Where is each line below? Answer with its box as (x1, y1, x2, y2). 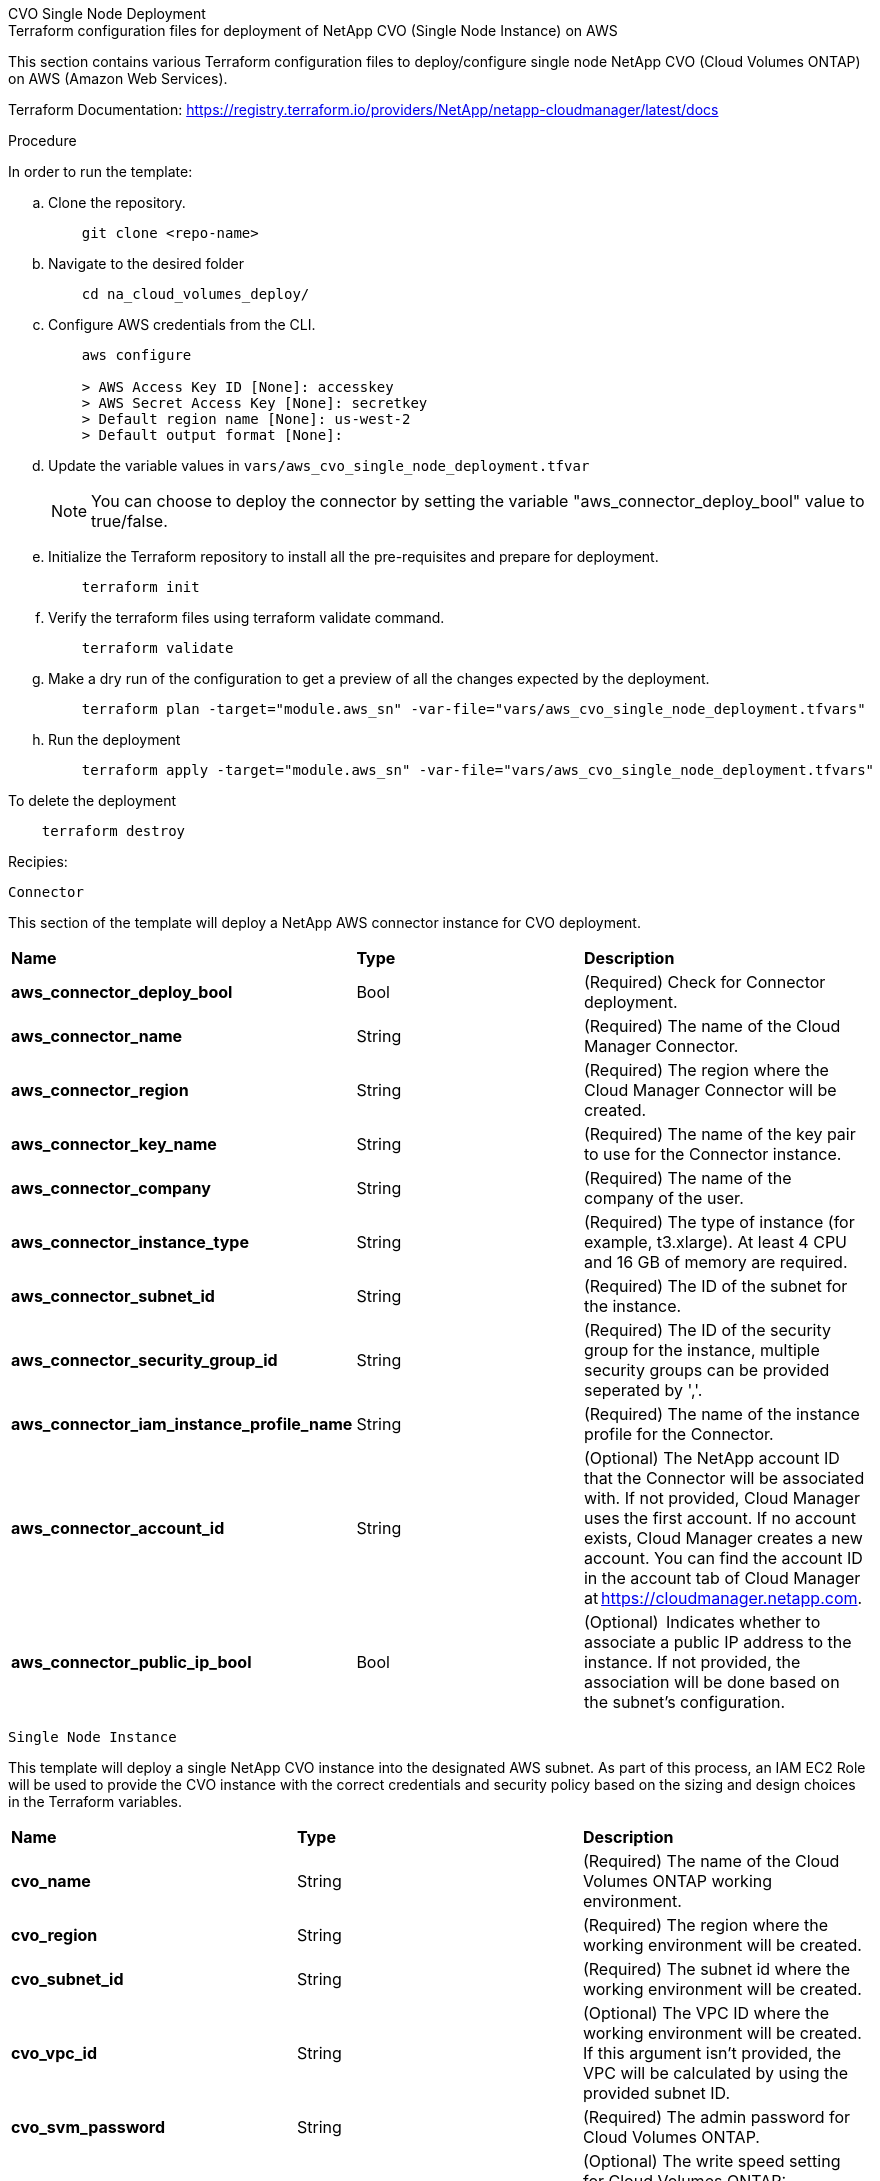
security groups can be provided (583, 1360, 830, 1380)
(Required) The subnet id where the (582, 1959, 851, 1979)
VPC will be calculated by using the (582, 2063, 849, 2083)
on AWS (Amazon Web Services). (8, 70, 228, 87)
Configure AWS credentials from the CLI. (48, 316, 316, 333)
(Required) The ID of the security (583, 1320, 831, 1340)
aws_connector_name (11, 1026, 183, 1046)
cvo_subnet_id (11, 1969, 124, 1989)
